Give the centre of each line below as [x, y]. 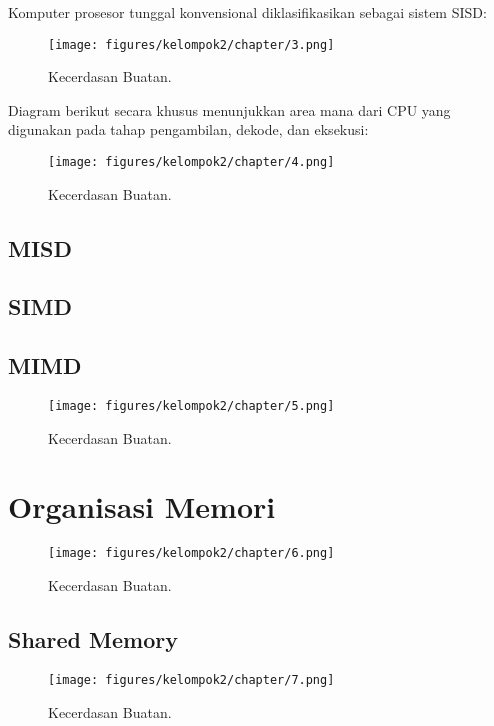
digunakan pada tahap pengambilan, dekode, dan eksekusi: [188, 129]
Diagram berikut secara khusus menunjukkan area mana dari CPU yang [229, 109]
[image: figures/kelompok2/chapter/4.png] [191, 162]
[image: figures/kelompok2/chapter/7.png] [191, 679]
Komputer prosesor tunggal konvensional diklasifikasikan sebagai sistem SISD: [247, 12]
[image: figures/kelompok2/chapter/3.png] [191, 44]
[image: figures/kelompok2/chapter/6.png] [191, 553]
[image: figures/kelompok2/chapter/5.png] [191, 406]
